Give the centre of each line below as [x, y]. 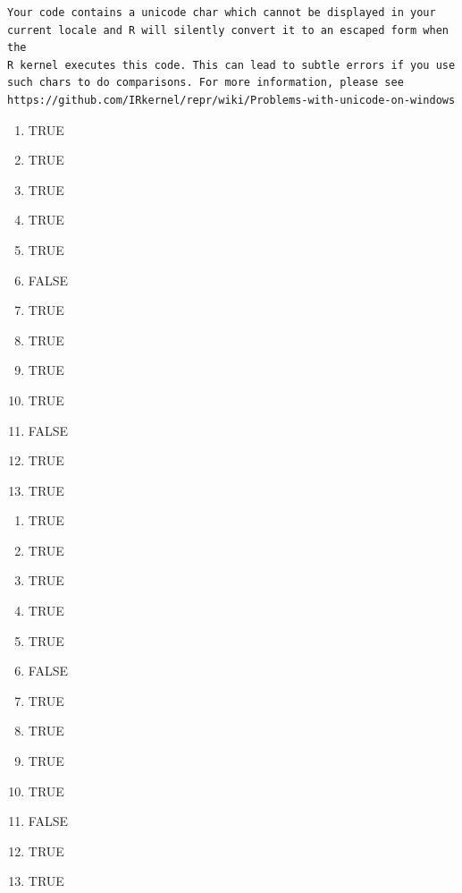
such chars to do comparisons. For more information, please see [206, 83]
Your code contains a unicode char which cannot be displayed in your [222, 13]
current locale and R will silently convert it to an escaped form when [228, 30]
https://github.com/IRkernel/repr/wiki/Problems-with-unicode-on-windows [231, 100]
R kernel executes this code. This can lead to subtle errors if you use [231, 65]
